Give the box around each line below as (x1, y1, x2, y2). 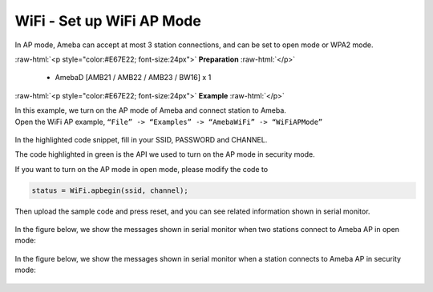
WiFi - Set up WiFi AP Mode (14, 12, 202, 30)
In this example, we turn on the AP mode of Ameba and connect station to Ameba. (14, 106, 286, 115)
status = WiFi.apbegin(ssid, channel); (31, 186, 188, 195)
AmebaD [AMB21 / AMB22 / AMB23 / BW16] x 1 (55, 73, 212, 82)
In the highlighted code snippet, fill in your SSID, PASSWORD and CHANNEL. (14, 134, 268, 144)
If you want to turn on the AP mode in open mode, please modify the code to (14, 164, 269, 174)
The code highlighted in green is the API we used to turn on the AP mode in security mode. (14, 150, 316, 159)
